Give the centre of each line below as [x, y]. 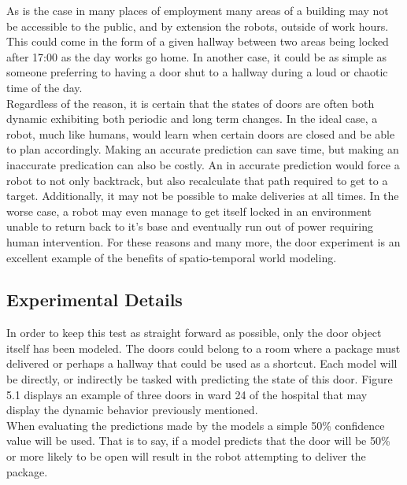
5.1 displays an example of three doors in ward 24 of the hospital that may [187, 394]
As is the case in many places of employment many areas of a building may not [198, 10]
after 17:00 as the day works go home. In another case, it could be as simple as [197, 56]
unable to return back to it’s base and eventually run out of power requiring [190, 226]
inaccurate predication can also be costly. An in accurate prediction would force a [203, 164]
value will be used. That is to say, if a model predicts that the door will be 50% [198, 441]
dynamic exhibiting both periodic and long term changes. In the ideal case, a [192, 118]
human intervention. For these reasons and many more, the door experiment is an [203, 241]
